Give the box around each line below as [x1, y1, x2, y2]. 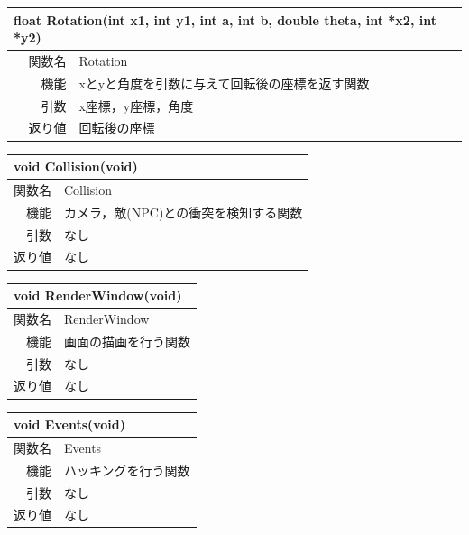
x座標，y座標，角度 [78, 96, 194, 115]
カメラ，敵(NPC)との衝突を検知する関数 [64, 202, 303, 221]
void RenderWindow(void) [14, 286, 182, 305]
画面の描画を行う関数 [64, 331, 190, 350]
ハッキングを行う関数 [64, 460, 190, 479]
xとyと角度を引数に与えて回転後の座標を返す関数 [78, 73, 370, 92]
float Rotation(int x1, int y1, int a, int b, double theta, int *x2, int [14, 10, 437, 29]
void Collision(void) [14, 157, 138, 176]
